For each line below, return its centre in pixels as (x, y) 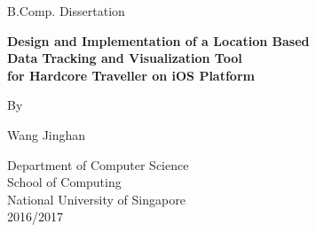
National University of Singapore (96, 199)
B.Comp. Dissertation (66, 11)
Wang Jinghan (47, 134)
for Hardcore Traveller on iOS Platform (131, 75)
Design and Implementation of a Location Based (158, 40)
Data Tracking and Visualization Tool (125, 58)
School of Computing (64, 182)
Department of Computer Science (98, 164)
